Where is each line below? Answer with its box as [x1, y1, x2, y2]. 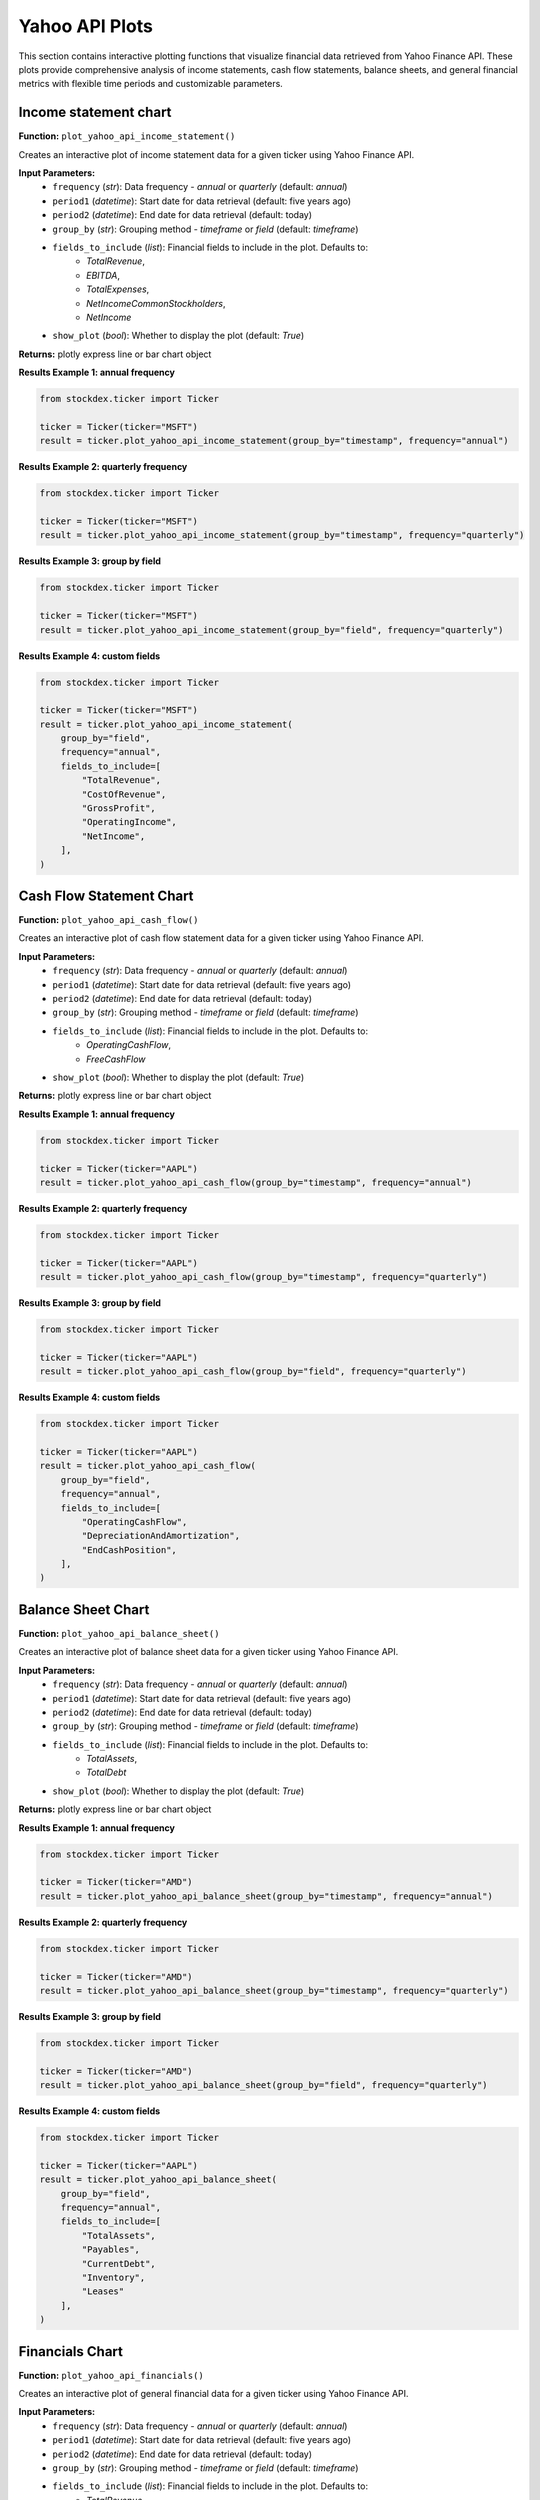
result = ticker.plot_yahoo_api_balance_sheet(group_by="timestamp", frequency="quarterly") [39, 1985, 509, 1996]
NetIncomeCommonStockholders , [86, 297, 226, 309]
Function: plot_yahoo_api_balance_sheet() [18, 1627, 220, 1639]
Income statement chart [18, 104, 172, 121]
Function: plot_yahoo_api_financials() [18, 2369, 204, 2381]
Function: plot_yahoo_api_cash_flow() [18, 914, 199, 926]
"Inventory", [81, 2271, 146, 2283]
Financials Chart [18, 2343, 124, 2360]
